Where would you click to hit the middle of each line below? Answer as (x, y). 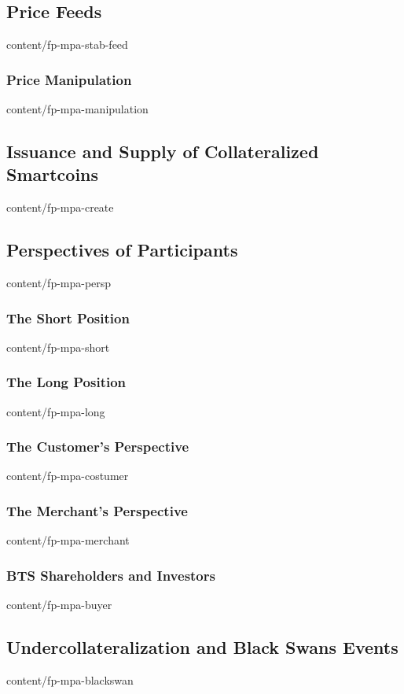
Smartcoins (53, 174)
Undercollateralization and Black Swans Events (202, 647)
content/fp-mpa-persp (59, 282)
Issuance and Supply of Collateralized (163, 151)
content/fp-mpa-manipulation (77, 109)
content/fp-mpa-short (58, 347)
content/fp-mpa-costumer (68, 476)
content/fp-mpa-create (60, 207)
